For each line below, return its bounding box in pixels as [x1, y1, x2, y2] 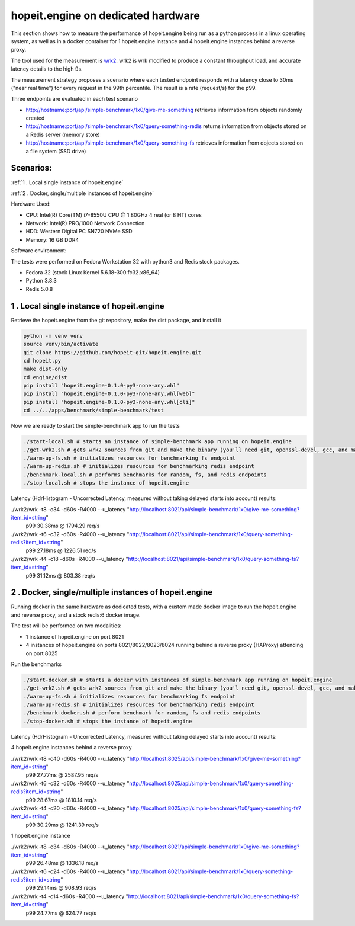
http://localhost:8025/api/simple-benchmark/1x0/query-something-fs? [129, 805, 302, 812]
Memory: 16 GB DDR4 [25, 236, 79, 243]
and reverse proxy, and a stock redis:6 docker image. [11, 611, 141, 619]
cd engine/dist [23, 374, 67, 380]
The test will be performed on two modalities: [11, 622, 122, 629]
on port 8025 [25, 649, 58, 657]
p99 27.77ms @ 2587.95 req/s [25, 771, 99, 778]
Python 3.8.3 [25, 277, 57, 284]
